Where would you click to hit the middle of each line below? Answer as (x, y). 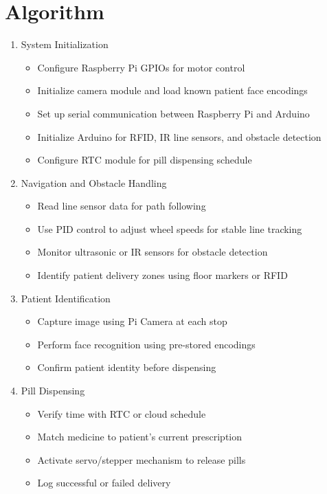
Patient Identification (66, 298)
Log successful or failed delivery (104, 483)
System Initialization (65, 44)
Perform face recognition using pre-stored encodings (146, 344)
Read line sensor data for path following (122, 206)
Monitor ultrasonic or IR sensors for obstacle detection (153, 252)
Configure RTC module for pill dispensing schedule (145, 160)
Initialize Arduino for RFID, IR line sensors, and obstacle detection (179, 136)
